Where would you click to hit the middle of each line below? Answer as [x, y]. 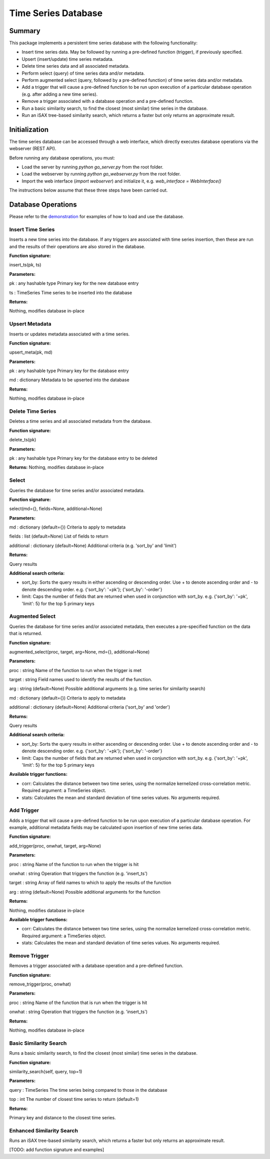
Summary [25, 31]
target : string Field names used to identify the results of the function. [81, 680]
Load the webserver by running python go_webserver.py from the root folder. [101, 174]
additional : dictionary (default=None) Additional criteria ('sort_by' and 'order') [90, 707]
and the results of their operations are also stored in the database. [77, 246]
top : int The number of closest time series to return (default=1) [74, 1099]
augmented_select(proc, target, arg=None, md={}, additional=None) [79, 651]
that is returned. [26, 633]
